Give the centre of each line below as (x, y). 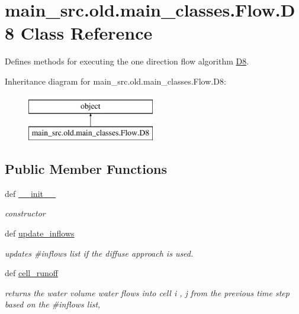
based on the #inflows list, (53, 304)
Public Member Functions (86, 169)
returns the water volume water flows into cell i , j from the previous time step (147, 292)
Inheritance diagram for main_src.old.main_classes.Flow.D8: (115, 81)
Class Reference (86, 33)
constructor (25, 213)
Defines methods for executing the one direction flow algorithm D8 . (127, 61)
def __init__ (30, 193)
